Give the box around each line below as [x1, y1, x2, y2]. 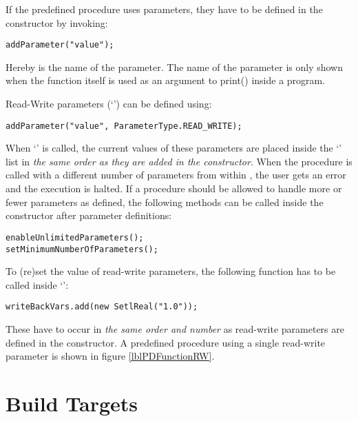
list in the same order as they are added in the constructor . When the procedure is [6, 154, 352, 168]
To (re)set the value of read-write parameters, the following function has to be [6, 264, 336, 278]
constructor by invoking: [6, 15, 108, 30]
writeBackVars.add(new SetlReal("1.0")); [6, 302, 198, 312]
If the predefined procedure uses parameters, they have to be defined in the [6, 2, 323, 16]
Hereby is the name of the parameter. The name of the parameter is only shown [6, 59, 343, 74]
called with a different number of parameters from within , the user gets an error [6, 167, 346, 182]
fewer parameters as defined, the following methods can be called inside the [6, 194, 324, 209]
